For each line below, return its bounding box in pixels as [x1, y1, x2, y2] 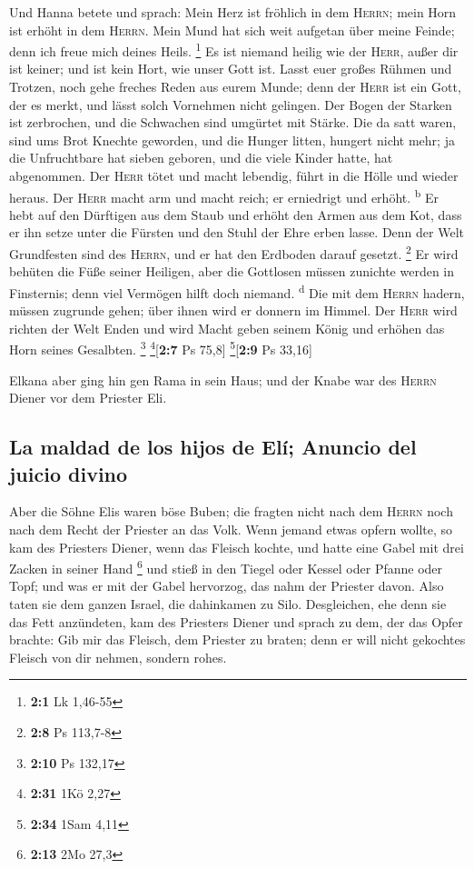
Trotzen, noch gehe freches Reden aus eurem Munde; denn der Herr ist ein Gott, [9, 77, 461, 96]
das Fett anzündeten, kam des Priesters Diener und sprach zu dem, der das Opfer [9, 612, 463, 631]
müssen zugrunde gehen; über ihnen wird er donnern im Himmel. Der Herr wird [9, 301, 458, 320]
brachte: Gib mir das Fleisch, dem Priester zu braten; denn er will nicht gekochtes [9, 630, 466, 649]
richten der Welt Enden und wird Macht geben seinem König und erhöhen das [9, 318, 445, 337]
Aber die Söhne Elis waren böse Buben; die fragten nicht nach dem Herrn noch [9, 502, 453, 521]
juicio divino [9, 459, 128, 487]
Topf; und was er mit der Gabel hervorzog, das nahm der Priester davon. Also [9, 576, 444, 595]
